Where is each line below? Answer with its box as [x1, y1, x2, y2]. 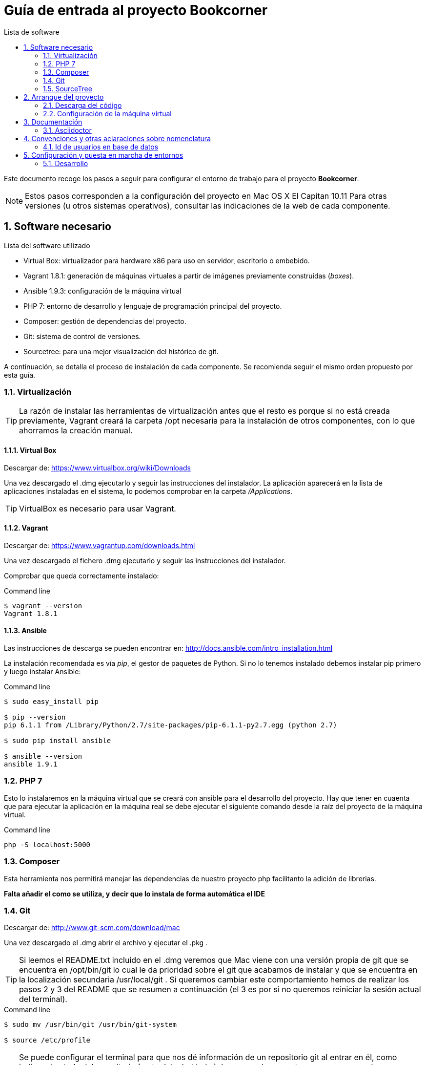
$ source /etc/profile [4, 1036, 91, 1044]
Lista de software [4, 27, 60, 36]
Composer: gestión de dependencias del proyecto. [23, 317, 186, 325]
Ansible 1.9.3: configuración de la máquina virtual [23, 286, 182, 295]
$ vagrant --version [4, 601, 82, 610]
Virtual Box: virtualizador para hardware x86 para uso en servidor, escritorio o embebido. [23, 256, 310, 265]
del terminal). [19, 994, 67, 1004]
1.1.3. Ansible [4, 626, 47, 635]
